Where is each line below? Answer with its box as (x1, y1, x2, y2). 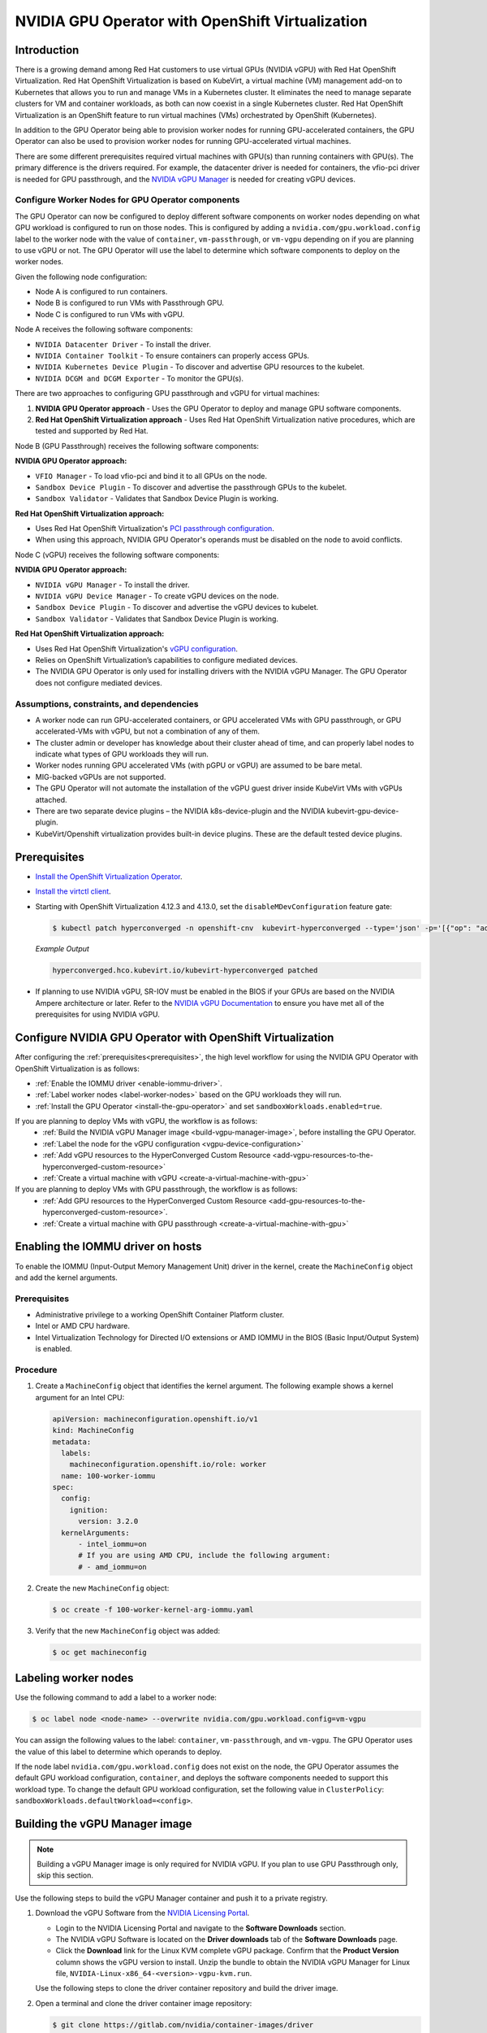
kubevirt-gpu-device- (326, 806, 399, 816)
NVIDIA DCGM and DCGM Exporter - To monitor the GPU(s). (35, 373, 243, 383)
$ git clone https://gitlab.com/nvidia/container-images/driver (52, 2020, 314, 2029)
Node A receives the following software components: (15, 324, 193, 334)
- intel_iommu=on (78, 1539, 148, 1549)
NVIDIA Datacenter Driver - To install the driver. (35, 339, 211, 349)
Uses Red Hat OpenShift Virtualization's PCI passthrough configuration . (35, 524, 275, 533)
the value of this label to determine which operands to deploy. (15, 1747, 222, 1757)
